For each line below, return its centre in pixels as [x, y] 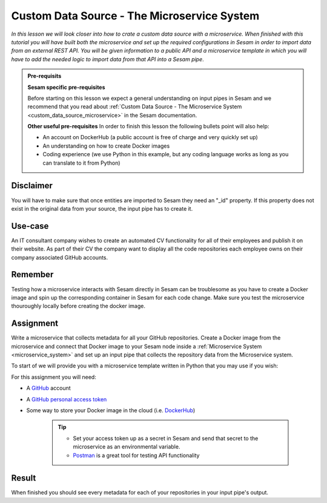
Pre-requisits [45, 76]
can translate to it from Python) [81, 163]
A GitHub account [48, 388]
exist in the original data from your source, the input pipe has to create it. [102, 208]
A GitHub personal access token [67, 399]
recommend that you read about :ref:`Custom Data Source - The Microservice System [135, 107]
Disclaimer [32, 186]
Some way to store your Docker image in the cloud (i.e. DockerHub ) [111, 410]
